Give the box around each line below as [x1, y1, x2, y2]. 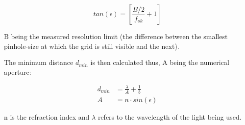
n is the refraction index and [4, 111, 90, 122]
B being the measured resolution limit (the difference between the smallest [4, 31, 228, 41]
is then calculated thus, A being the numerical [90, 57, 229, 67]
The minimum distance [4, 57, 73, 67]
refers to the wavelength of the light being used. [98, 111, 242, 122]
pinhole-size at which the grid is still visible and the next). [4, 41, 179, 51]
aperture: [4, 66, 31, 77]
